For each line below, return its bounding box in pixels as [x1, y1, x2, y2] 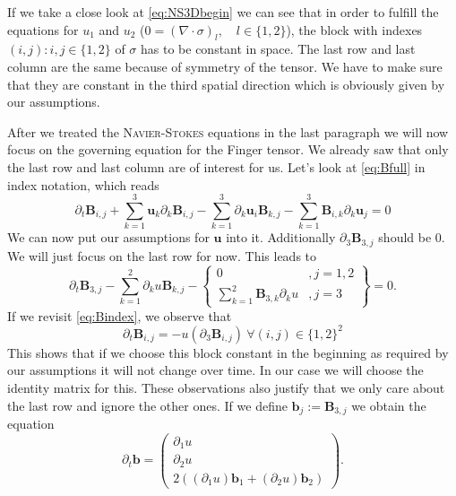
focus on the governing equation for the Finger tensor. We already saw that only [7, 140, 449, 159]
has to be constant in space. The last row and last [141, 39, 416, 58]
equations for [7, 20, 79, 39]
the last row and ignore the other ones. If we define [7, 396, 288, 414]
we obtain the [351, 396, 426, 414]
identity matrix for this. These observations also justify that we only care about [7, 378, 445, 396]
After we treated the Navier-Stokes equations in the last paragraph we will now [7, 122, 449, 141]
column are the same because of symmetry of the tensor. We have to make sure [7, 57, 443, 75]
